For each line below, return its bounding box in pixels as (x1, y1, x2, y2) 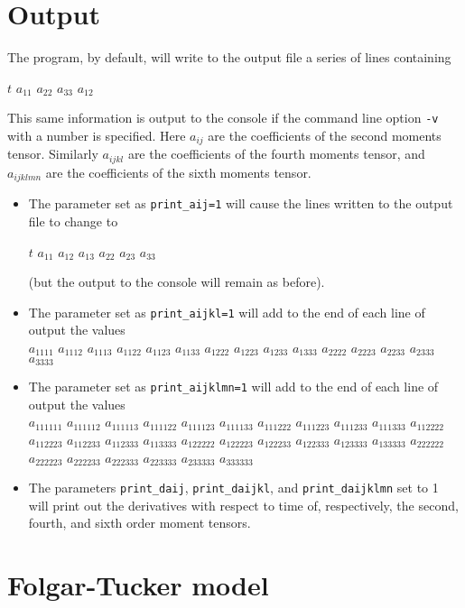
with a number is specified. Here (7, 125, 186, 144)
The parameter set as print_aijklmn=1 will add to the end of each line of (28, 377, 439, 396)
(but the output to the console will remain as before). (28, 272, 325, 291)
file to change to (28, 211, 118, 230)
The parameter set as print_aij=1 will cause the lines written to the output (28, 194, 453, 213)
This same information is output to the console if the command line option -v (7, 108, 439, 127)
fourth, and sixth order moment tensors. (28, 513, 251, 532)
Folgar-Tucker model (7, 567, 269, 603)
